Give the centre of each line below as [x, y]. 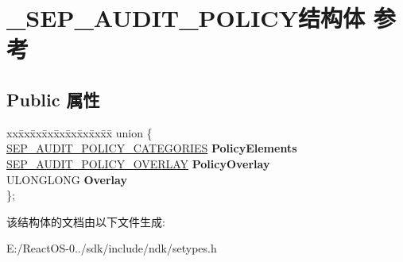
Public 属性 [53, 99]
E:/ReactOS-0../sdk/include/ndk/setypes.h [112, 248]
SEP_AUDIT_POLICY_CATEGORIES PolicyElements [152, 148]
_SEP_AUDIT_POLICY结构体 [186, 18]
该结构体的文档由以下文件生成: [86, 221]
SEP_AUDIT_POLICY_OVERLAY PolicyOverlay [138, 163]
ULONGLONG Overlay [67, 179]
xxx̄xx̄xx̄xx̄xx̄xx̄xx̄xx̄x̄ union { [79, 132]
